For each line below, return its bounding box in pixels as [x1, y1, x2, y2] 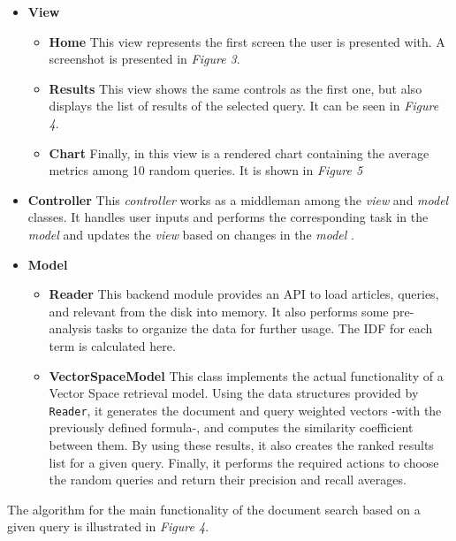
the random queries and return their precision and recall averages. [49, 470, 407, 489]
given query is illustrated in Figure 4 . [7, 517, 209, 536]
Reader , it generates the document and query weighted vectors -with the [49, 400, 442, 419]
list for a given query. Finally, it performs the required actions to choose [49, 453, 439, 471]
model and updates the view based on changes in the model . [27, 225, 354, 243]
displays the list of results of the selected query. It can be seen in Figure [49, 96, 439, 115]
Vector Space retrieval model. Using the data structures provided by [49, 384, 419, 402]
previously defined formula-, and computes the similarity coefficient [49, 418, 414, 437]
